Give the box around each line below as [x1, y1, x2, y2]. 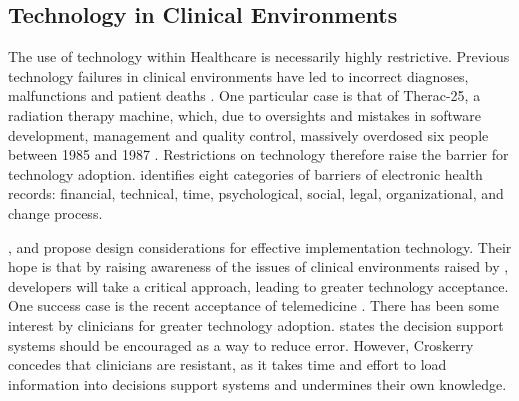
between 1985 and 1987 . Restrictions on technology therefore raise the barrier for [8, 144, 509, 165]
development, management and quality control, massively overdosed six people [8, 124, 489, 145]
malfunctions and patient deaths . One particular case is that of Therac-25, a [8, 85, 481, 106]
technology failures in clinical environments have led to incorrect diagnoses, [8, 65, 469, 86]
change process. [8, 202, 103, 223]
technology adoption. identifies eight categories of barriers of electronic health [8, 163, 483, 184]
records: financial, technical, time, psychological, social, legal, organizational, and [8, 183, 504, 204]
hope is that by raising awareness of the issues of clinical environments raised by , [8, 256, 509, 277]
